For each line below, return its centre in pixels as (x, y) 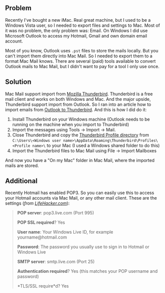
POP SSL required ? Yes (41, 222)
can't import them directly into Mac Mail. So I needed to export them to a (79, 56)
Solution (18, 82)
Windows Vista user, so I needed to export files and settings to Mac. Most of (82, 25)
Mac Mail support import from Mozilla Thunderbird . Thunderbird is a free (79, 94)
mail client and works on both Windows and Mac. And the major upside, (78, 99)
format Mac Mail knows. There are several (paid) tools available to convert (81, 61)
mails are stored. (22, 166)
